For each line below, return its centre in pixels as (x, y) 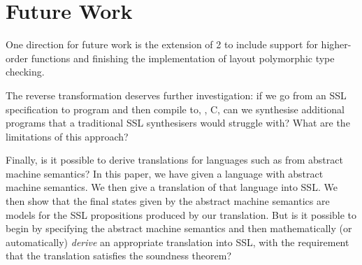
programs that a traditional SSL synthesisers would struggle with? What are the (178, 123)
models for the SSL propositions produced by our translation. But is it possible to (181, 214)
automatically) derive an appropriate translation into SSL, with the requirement (178, 242)
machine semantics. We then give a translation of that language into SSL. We (172, 187)
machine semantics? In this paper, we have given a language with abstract (165, 173)
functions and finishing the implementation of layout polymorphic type (183, 58)
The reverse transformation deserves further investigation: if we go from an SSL (176, 95)
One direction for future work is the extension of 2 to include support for (162, 44)
